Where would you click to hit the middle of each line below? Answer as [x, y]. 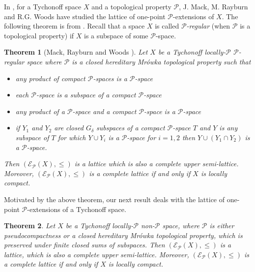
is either [222, 226]
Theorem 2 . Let [30, 226]
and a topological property [131, 6]
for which [72, 137]
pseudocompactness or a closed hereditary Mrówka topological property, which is [123, 235]
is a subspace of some [116, 35]
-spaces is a [110, 78]
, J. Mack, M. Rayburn [213, 6]
